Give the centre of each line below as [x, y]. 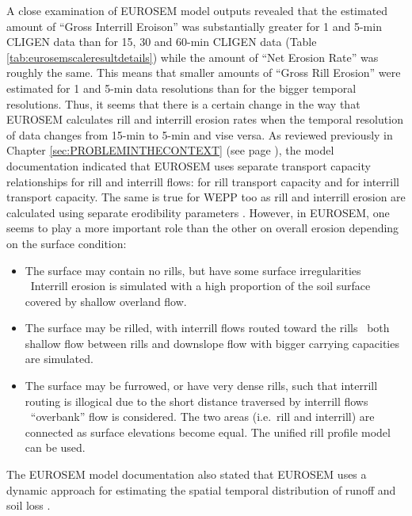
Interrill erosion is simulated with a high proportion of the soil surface [200, 286]
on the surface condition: [67, 243]
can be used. [55, 447]
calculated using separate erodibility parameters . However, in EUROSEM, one [198, 212]
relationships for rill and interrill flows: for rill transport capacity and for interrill [203, 181]
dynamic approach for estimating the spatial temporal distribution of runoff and [201, 489]
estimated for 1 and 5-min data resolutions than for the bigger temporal [181, 88]
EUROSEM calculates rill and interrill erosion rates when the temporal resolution [205, 119]
